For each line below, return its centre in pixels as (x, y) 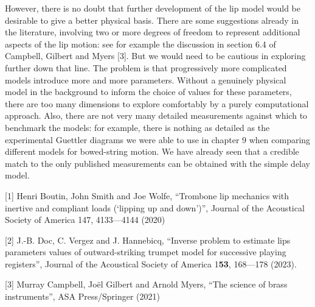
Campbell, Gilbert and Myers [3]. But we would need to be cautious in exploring (155, 56)
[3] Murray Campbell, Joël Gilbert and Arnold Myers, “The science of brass (146, 284)
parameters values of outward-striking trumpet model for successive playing (146, 252)
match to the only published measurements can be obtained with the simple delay (157, 163)
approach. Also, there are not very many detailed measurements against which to (156, 115)
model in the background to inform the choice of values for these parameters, (148, 92)
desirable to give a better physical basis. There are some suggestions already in (152, 20)
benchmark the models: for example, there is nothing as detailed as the (137, 127)
